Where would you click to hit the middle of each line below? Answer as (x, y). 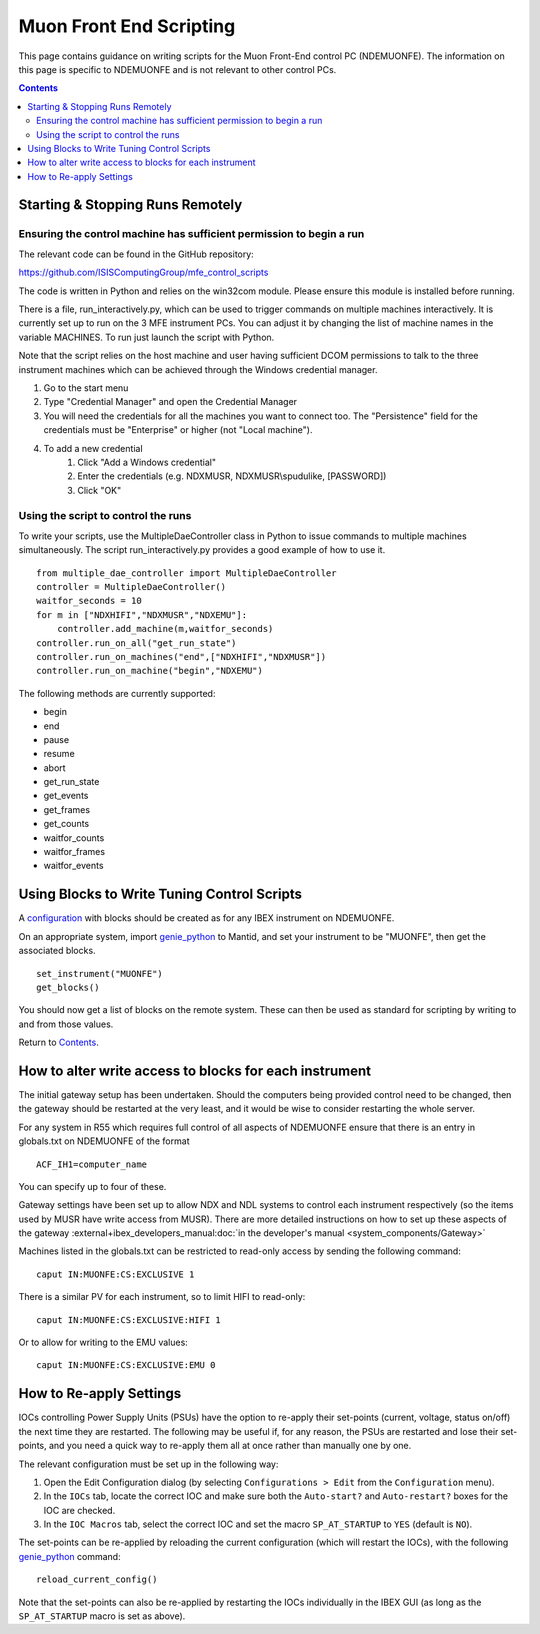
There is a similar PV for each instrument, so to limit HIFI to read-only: (162, 1297)
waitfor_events (73, 866)
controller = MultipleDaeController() (131, 586)
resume (59, 754)
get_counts (66, 824)
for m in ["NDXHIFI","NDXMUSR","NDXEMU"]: (142, 614)
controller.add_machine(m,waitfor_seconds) (165, 629)
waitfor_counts (74, 837)
